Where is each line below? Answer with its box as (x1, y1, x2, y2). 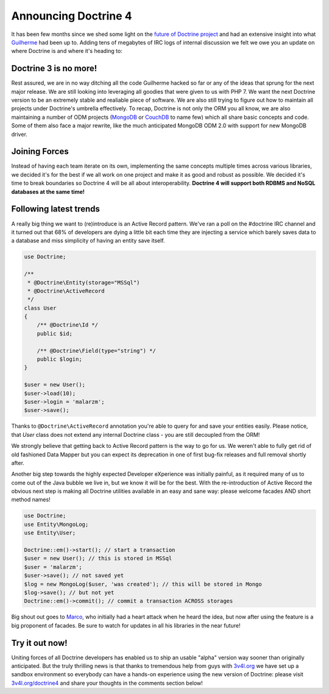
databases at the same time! (11, 188, 85, 195)
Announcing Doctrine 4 (11, 9, 132, 23)
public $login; (37, 356, 82, 363)
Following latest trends (11, 204, 101, 214)
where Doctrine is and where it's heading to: (11, 48, 123, 55)
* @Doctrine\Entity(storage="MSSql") (27, 279, 140, 286)
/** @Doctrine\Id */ (37, 322, 99, 328)
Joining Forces (11, 146, 69, 157)
